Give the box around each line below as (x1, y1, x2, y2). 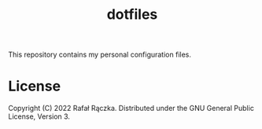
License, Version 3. (8, 112, 71, 121)
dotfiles (106, 6, 158, 24)
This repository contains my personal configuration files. (8, 50, 191, 60)
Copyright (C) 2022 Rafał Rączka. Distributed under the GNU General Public (8, 104, 254, 113)
